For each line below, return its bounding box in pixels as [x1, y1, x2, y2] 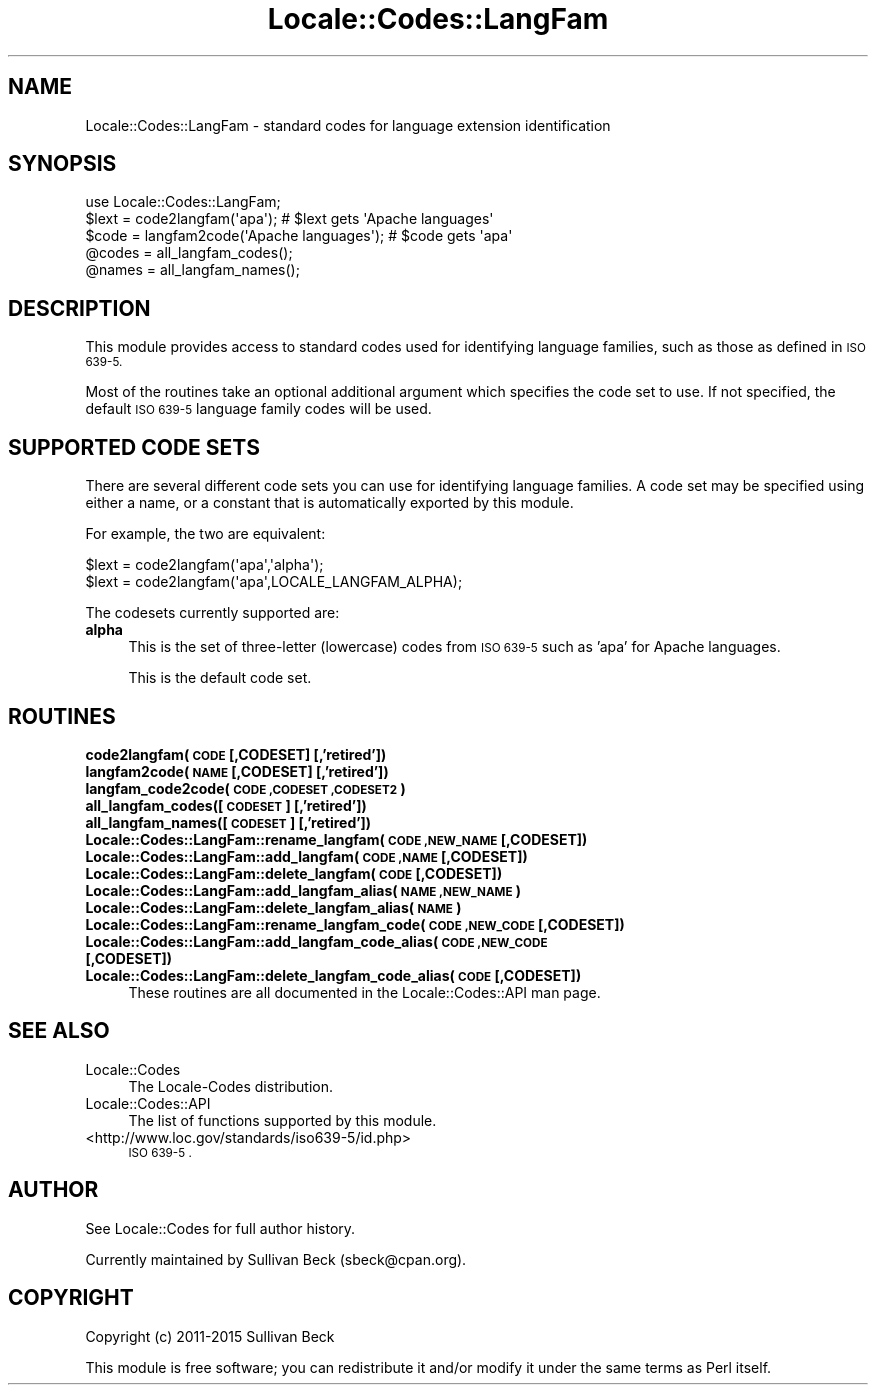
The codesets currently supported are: [85, 604, 340, 622]
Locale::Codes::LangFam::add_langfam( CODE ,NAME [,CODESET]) [85, 847, 528, 865]
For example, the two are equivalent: [85, 525, 326, 543]
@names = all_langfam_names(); [85, 261, 300, 279]
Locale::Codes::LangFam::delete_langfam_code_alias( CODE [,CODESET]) [85, 966, 582, 984]
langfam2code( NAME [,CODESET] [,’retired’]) [85, 762, 389, 780]
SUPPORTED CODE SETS [8, 434, 260, 460]
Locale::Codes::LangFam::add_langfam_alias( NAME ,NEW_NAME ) [85, 881, 522, 899]
